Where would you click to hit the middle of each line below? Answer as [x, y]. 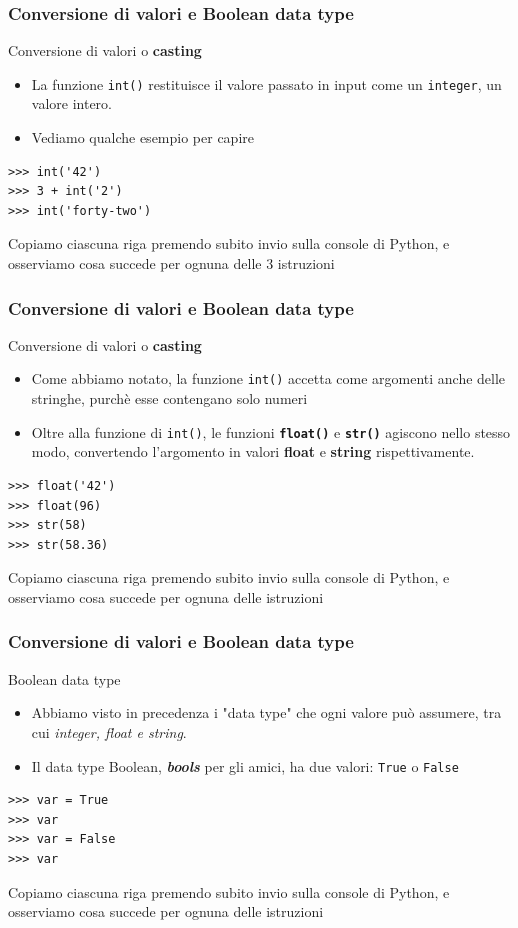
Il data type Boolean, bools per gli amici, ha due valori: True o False [245, 765]
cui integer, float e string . [109, 731]
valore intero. [71, 103]
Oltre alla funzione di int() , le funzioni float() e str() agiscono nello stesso [271, 431]
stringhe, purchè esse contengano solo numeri [169, 398]
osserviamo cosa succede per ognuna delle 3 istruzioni [171, 263]
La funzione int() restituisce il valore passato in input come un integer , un [266, 83]
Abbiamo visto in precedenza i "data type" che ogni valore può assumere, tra [266, 712]
